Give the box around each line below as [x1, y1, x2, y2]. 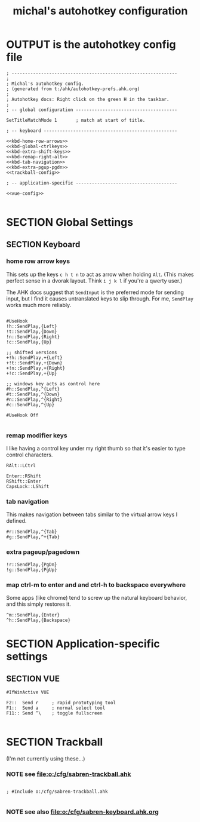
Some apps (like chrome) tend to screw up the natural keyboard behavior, [6, 594, 187, 601]
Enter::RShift [6, 473, 42, 479]
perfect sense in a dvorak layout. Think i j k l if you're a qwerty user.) [6, 277, 183, 284]
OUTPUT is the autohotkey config [6, 38, 176, 51]
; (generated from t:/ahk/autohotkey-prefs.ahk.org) [6, 85, 140, 92]
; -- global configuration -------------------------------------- [6, 106, 178, 113]
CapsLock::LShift [6, 484, 50, 490]
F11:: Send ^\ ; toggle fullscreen [6, 710, 103, 716]
